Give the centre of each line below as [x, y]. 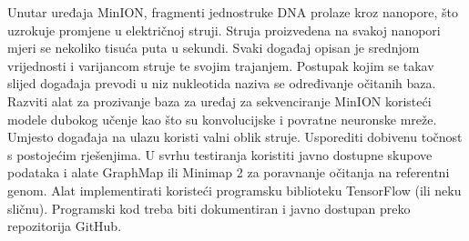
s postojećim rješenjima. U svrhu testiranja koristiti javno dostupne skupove [220, 154]
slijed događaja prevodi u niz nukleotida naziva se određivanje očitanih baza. [222, 83]
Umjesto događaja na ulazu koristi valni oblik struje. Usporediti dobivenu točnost [235, 137]
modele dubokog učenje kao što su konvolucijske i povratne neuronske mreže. [222, 119]
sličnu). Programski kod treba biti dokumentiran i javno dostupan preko [209, 208]
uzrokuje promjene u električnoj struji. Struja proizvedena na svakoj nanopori [224, 30]
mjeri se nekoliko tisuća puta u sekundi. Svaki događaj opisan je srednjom [214, 48]
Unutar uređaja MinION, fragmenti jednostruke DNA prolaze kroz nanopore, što [233, 12]
